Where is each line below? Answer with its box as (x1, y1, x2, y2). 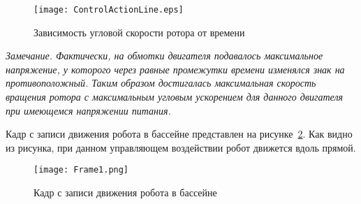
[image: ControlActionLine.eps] (34, 5, 184, 15)
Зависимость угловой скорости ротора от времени (34, 24, 245, 39)
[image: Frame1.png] (34, 165, 129, 175)
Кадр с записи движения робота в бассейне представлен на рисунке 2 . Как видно (6, 126, 353, 141)
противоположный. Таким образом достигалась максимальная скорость (6, 75, 316, 90)
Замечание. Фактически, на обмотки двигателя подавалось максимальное (6, 48, 323, 63)
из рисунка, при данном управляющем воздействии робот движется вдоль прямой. (6, 140, 356, 154)
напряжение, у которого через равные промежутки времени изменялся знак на (6, 61, 345, 76)
